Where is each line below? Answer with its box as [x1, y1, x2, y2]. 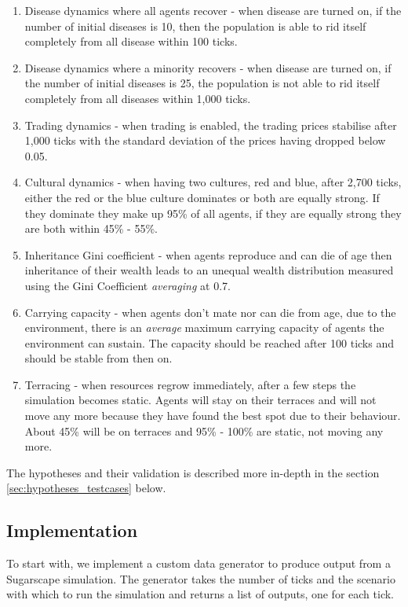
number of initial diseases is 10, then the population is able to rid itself [24, 17, 366, 34]
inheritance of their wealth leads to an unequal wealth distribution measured [24, 262, 394, 278]
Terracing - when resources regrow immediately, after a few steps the [24, 376, 356, 392]
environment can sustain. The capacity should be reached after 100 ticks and [24, 334, 394, 351]
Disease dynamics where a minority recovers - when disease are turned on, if [24, 59, 392, 75]
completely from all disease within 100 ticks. [24, 33, 238, 50]
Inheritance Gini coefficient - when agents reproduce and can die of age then [24, 246, 392, 263]
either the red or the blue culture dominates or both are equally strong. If [24, 189, 380, 205]
